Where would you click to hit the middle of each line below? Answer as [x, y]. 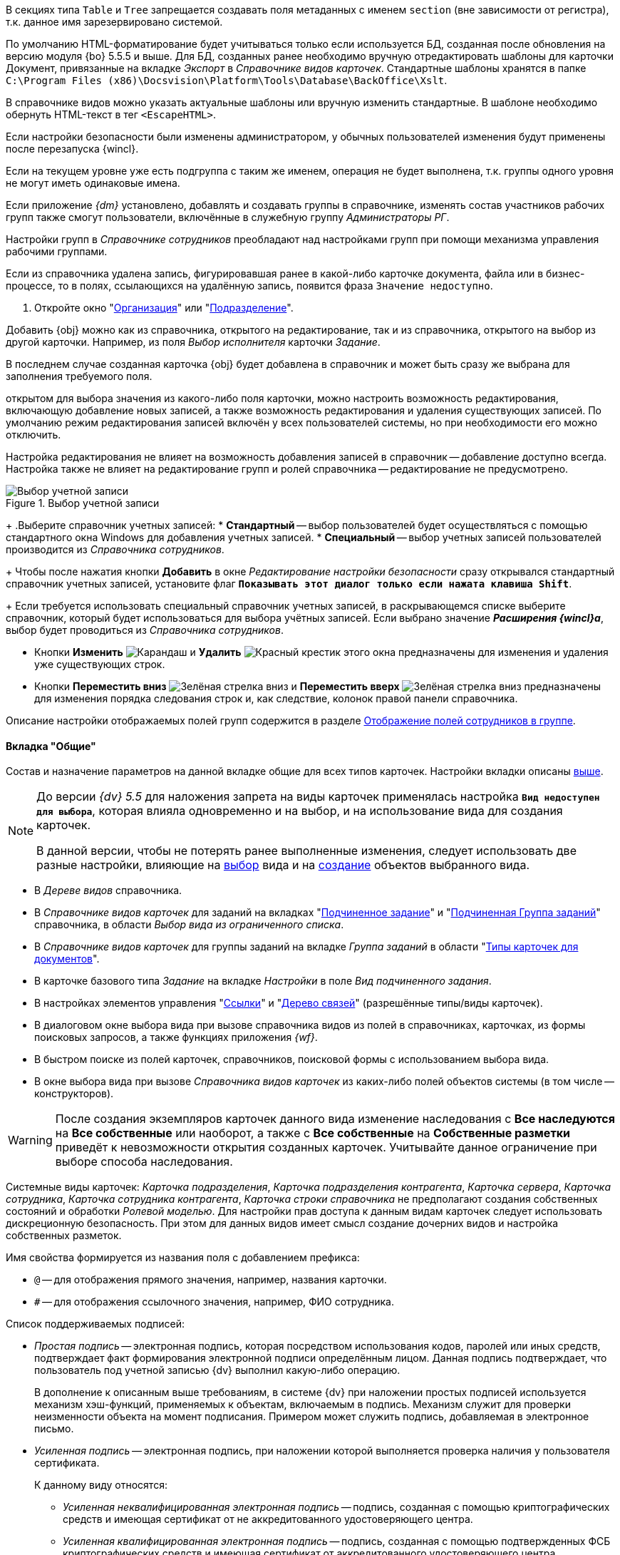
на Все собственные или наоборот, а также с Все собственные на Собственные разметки [312, 1133]
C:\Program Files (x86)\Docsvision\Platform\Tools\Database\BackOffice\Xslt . [227, 80]
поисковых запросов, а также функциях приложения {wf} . [176, 1037]
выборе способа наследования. [144, 1162]
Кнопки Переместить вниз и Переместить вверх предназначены [317, 686]
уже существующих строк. [100, 664]
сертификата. [67, 1463]
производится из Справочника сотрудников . [115, 549]
